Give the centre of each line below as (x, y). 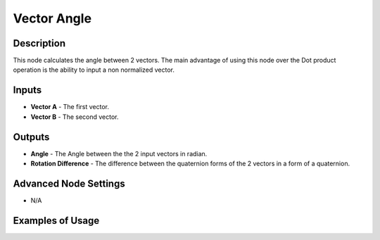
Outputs (31, 137)
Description (39, 43)
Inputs (27, 90)
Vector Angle (52, 18)
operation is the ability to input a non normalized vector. (94, 70)
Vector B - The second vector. (75, 117)
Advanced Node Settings (69, 183)
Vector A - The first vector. (70, 107)
